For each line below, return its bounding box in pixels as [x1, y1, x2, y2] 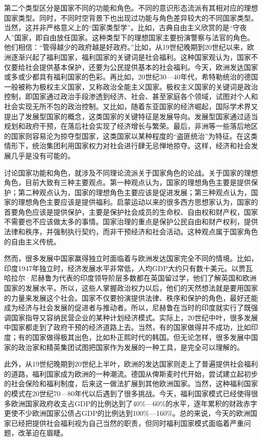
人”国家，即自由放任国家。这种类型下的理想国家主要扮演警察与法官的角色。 [4, 32, 254, 42]
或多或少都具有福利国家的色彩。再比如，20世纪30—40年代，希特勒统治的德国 [4, 71, 258, 82]
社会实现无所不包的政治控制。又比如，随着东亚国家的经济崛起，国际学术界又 [4, 101, 258, 111]
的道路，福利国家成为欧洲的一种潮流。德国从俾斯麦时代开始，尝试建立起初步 [4, 368, 258, 379]
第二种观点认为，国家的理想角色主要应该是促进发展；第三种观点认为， [18, 187, 251, 197]
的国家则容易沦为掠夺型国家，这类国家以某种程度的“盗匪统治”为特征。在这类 [4, 130, 258, 141]
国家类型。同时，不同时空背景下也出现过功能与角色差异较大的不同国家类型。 [4, 12, 258, 23]
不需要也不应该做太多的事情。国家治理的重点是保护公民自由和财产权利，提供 [4, 216, 258, 227]
